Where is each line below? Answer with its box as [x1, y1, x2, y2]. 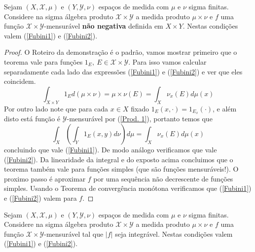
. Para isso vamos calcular [128, 56, 207, 67]
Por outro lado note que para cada [4, 103, 109, 113]
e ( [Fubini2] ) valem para [4, 192, 77, 203]
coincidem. [4, 76, 36, 86]
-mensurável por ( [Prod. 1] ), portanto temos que [67, 113, 213, 124]
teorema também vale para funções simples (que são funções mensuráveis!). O [4, 164, 239, 174]
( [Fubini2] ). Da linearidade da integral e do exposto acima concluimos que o [4, 154, 233, 164]
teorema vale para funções [4, 56, 83, 67]
